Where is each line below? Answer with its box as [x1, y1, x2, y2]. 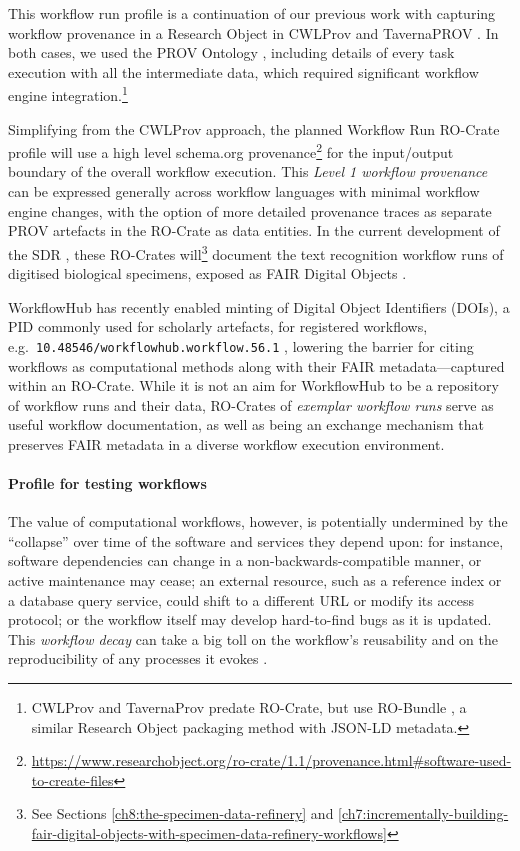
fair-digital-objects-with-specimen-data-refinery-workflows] [31, 823, 387, 844]
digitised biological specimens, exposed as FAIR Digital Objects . [8, 263, 407, 284]
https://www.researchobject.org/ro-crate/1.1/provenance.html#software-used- [31, 750, 512, 771]
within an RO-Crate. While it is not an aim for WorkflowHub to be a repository [8, 375, 499, 396]
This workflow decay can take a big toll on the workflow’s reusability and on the [8, 628, 498, 649]
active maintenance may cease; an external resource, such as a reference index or [8, 570, 502, 591]
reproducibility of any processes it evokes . [8, 648, 268, 669]
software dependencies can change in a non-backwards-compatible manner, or [8, 550, 482, 571]
